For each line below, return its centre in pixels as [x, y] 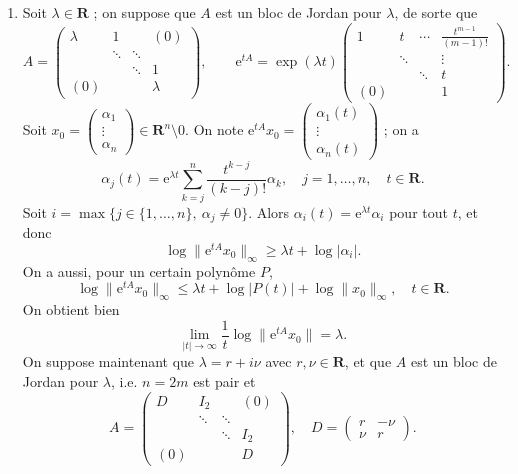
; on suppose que [144, 12]
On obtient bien [71, 309]
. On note [214, 129]
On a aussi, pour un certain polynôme [139, 270]
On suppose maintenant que [108, 361]
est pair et [224, 380]
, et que [368, 361]
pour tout [418, 211]
